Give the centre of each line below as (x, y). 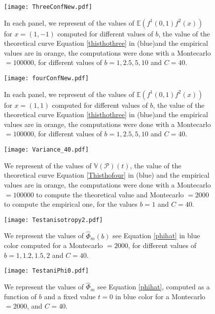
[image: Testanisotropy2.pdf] (54, 220)
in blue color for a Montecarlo (160, 296)
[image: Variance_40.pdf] (46, 150)
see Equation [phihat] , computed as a (154, 287)
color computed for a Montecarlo (54, 245)
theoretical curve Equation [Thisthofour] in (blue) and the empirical (107, 175)
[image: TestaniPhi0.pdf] (46, 271)
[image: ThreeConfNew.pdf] (48, 7)
